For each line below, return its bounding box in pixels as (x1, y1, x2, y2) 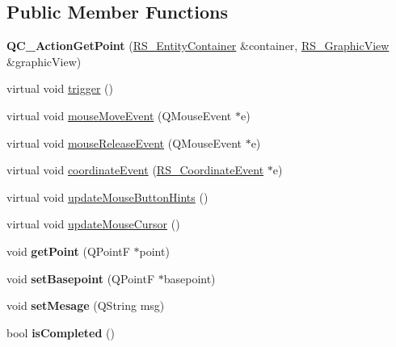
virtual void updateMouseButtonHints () (6, 188, 209, 205)
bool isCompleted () (6, 324, 115, 341)
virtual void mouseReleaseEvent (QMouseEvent (6, 134, 242, 151)
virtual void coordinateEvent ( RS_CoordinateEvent (6, 161, 264, 178)
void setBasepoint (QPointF (6, 270, 155, 286)
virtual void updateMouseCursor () (6, 215, 180, 232)
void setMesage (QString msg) (6, 297, 165, 314)
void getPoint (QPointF (6, 242, 130, 259)
